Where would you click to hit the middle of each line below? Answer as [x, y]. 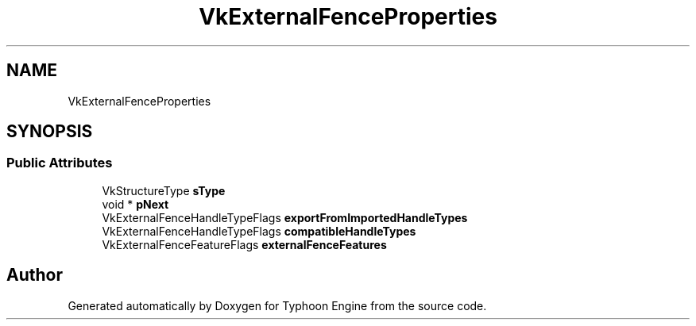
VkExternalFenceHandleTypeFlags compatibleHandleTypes [259, 231]
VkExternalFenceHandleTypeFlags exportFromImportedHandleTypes [285, 217]
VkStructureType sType [164, 190]
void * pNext [135, 204]
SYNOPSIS [50, 132]
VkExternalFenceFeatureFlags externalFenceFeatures [244, 244]
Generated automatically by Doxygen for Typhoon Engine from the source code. [277, 305]
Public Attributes [60, 163]
